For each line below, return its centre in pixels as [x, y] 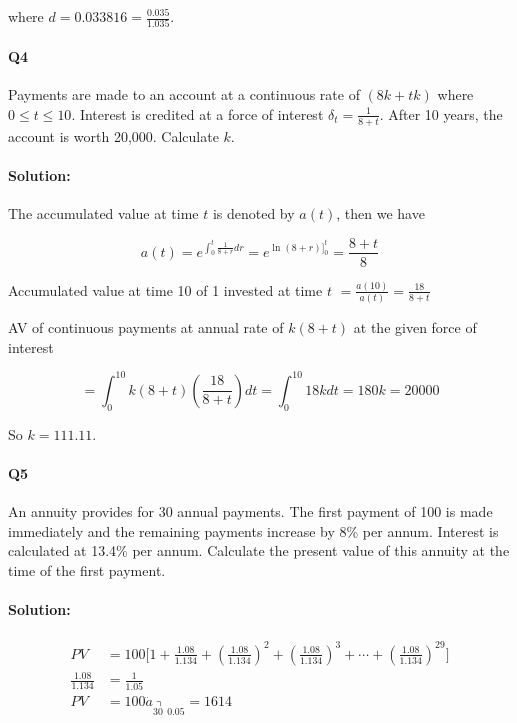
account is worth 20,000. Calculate [113, 135]
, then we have [380, 212]
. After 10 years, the [441, 113]
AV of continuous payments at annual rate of [146, 327]
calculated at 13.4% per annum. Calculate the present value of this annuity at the [259, 550]
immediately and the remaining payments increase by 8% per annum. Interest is [253, 530]
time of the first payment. [87, 569]
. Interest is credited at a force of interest [197, 113]
